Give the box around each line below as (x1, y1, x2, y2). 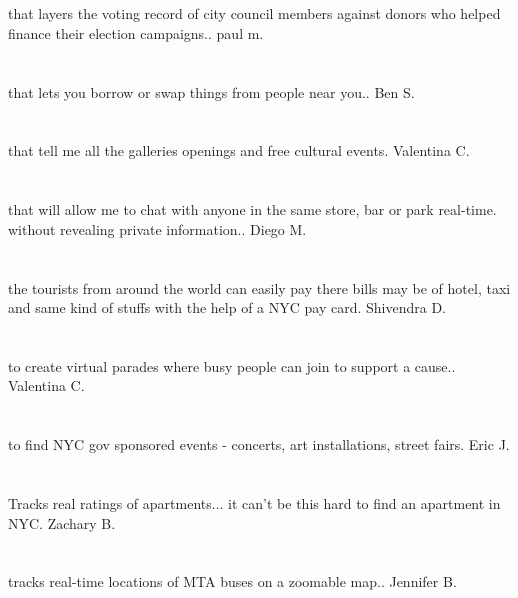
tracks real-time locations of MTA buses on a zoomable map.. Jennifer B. (8, 571, 457, 592)
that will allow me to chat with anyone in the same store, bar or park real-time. (8, 199, 497, 220)
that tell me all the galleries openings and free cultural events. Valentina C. (8, 140, 470, 161)
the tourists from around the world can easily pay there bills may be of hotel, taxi (8, 277, 511, 298)
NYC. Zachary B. (8, 512, 116, 533)
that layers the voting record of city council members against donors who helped (8, 3, 501, 24)
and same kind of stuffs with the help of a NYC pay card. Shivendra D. (8, 297, 447, 318)
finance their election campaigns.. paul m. (8, 22, 264, 43)
